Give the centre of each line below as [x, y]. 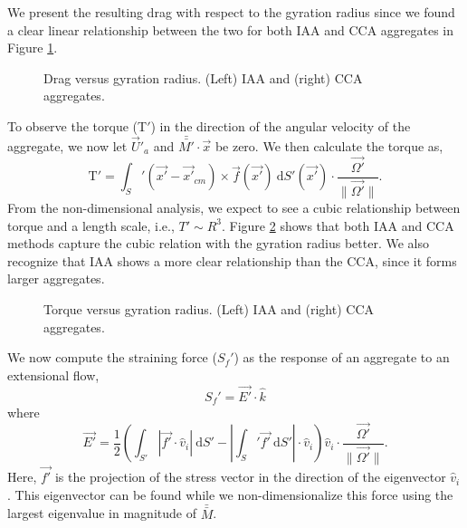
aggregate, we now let [67, 146]
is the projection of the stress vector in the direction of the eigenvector [250, 477]
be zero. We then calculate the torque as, [329, 146]
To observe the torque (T [77, 125]
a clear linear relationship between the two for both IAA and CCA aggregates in [231, 29]
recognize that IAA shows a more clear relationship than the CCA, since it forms [232, 260]
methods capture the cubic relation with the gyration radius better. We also [218, 243]
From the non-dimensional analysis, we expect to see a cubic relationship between [234, 207]
